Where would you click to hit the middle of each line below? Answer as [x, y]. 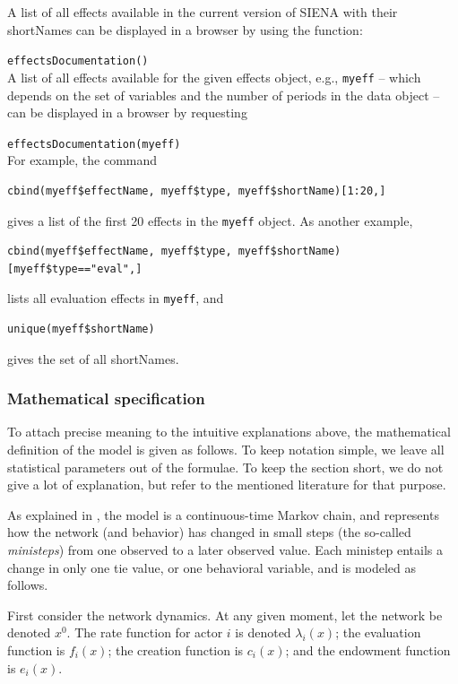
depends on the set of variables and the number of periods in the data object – [224, 95]
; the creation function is [176, 649]
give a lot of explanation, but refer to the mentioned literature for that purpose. [227, 485]
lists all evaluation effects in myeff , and [116, 298]
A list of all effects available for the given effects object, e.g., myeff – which [214, 77]
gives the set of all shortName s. [93, 358]
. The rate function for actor [145, 632]
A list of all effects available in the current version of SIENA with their [203, 12]
